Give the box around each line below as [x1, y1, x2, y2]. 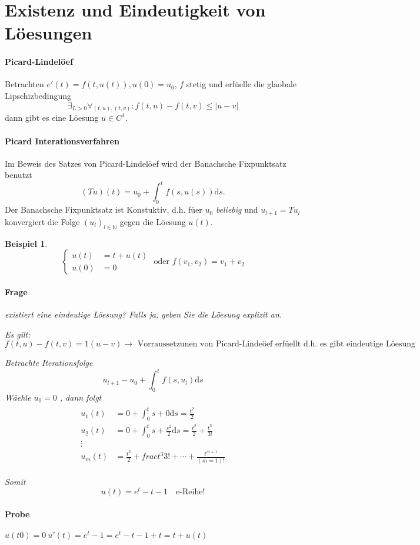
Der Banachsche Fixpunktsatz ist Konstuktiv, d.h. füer [5, 203, 202, 216]
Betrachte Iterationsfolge [5, 356, 93, 369]
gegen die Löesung [119, 215, 186, 227]
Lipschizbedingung [5, 89, 72, 101]
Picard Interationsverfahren [5, 134, 119, 147]
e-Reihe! [176, 488, 205, 497]
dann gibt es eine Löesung [5, 111, 99, 124]
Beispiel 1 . [5, 237, 48, 249]
